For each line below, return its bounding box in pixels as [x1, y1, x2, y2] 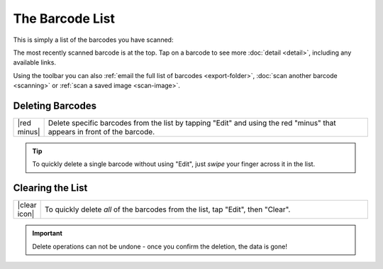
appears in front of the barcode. [48, 127, 155, 137]
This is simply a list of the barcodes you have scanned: [13, 35, 174, 44]
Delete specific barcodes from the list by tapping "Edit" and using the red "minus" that [48, 118, 336, 128]
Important [32, 229, 63, 238]
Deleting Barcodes [13, 99, 97, 111]
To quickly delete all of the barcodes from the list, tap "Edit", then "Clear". [45, 204, 291, 214]
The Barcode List [13, 11, 115, 26]
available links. [13, 58, 57, 67]
